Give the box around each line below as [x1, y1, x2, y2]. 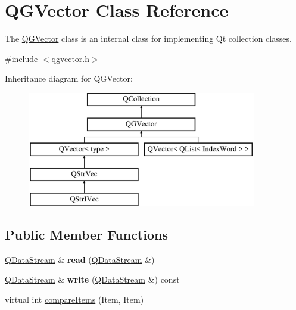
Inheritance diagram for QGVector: [5, 72, 133, 85]
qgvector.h [51, 52, 89, 64]
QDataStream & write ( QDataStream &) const [5, 273, 180, 286]
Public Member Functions [5, 225, 168, 243]
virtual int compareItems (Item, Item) [5, 293, 144, 305]
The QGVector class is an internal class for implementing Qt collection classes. [5, 32, 292, 45]
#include [5, 52, 38, 64]
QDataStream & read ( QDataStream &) [5, 253, 155, 265]
